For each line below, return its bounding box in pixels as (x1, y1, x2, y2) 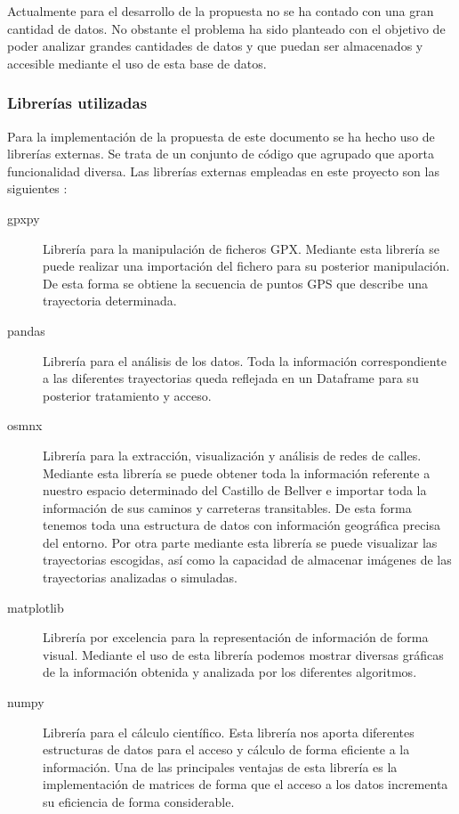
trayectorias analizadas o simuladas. (43, 568, 238, 587)
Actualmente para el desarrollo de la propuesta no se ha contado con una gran (7, 2, 434, 20)
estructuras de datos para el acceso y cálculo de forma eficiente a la (43, 740, 410, 759)
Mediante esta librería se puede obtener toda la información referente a (43, 463, 431, 482)
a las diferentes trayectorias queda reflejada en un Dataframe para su (43, 369, 419, 387)
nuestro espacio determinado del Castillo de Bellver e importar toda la (43, 481, 427, 500)
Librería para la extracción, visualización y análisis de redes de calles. (43, 445, 422, 464)
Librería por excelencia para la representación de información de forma (43, 628, 429, 647)
